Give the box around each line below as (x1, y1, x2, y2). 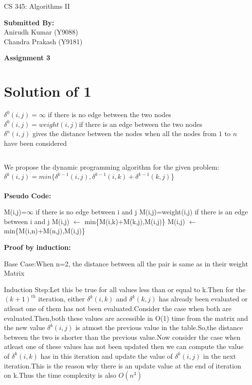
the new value (4, 322, 45, 332)
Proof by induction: (4, 242, 71, 252)
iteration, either (38, 294, 85, 304)
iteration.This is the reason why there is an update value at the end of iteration (4, 360, 241, 370)
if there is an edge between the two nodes (79, 119, 202, 129)
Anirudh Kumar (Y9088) (4, 27, 78, 37)
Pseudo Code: (4, 190, 51, 200)
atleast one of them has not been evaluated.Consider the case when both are (4, 303, 232, 313)
